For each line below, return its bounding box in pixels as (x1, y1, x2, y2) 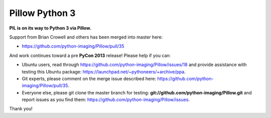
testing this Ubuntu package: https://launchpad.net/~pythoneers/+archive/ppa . (22, 68, 186, 74)
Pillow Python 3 (9, 7, 76, 18)
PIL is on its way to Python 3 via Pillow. (9, 25, 91, 31)
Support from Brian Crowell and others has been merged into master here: (9, 34, 163, 40)
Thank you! (9, 105, 33, 112)
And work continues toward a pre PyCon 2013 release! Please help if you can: (9, 52, 171, 58)
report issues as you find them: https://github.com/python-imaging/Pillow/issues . (22, 96, 190, 102)
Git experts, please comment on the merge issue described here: (22, 75, 157, 81)
